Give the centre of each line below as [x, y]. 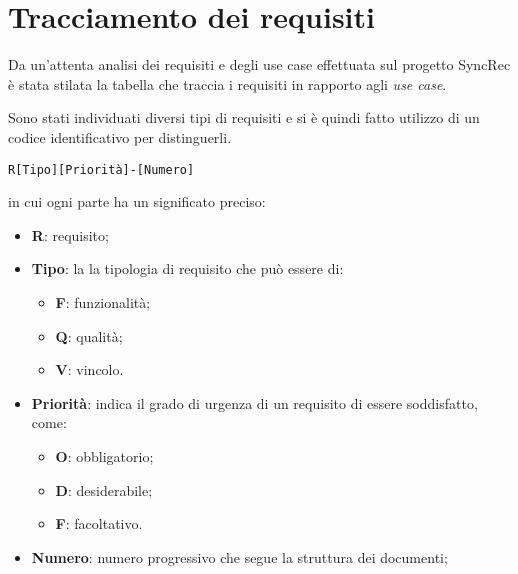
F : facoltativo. [99, 523]
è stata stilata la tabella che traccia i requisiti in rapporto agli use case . [227, 83]
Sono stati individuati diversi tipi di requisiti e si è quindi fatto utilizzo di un [244, 117]
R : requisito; [70, 234]
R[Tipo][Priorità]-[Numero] [101, 169]
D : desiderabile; [104, 489]
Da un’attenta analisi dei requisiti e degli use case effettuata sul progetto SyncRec [259, 64]
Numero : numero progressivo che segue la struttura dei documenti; [239, 556]
